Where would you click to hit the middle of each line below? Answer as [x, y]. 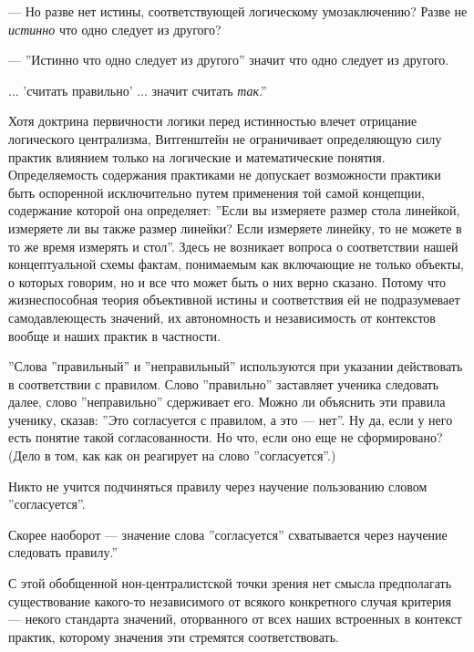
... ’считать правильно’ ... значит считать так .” [138, 90]
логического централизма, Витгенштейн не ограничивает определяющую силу [225, 138]
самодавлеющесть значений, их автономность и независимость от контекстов [222, 317]
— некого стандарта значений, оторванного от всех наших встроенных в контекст [235, 619]
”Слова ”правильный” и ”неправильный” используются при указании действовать [236, 366]
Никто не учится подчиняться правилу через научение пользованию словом [218, 486]
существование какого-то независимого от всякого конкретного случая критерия [230, 600]
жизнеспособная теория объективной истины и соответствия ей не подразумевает [234, 300]
